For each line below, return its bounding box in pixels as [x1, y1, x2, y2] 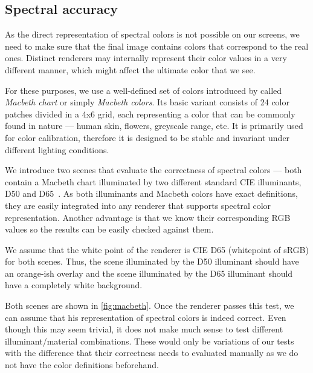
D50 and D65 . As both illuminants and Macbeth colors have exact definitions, [5, 187, 298, 200]
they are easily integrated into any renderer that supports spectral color [5, 199, 271, 211]
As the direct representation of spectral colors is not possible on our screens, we [5, 28, 300, 41]
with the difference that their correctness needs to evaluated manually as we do [5, 346, 298, 359]
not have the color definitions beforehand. [5, 358, 159, 371]
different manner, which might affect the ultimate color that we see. [5, 63, 256, 76]
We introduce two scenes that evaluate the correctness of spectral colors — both [5, 163, 302, 176]
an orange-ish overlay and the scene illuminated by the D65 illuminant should [5, 266, 293, 279]
